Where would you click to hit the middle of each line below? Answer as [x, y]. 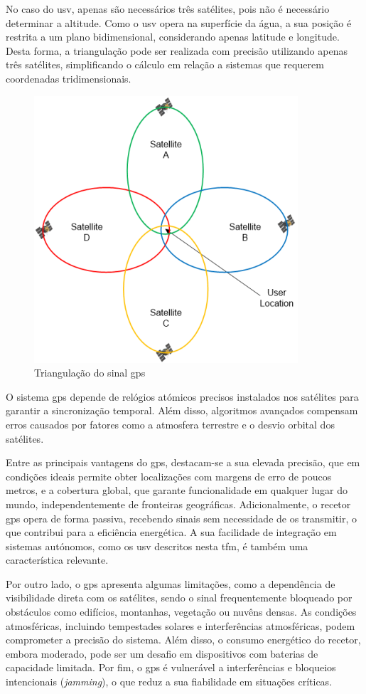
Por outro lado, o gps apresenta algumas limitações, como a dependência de [171, 583]
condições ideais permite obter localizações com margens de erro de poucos [169, 476]
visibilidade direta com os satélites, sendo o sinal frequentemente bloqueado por [179, 598]
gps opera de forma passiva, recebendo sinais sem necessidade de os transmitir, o [182, 518]
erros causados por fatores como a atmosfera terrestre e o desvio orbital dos [170, 424]
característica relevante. [57, 560]
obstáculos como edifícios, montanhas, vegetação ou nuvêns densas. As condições [181, 612]
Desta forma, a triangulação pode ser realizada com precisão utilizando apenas [177, 50]
